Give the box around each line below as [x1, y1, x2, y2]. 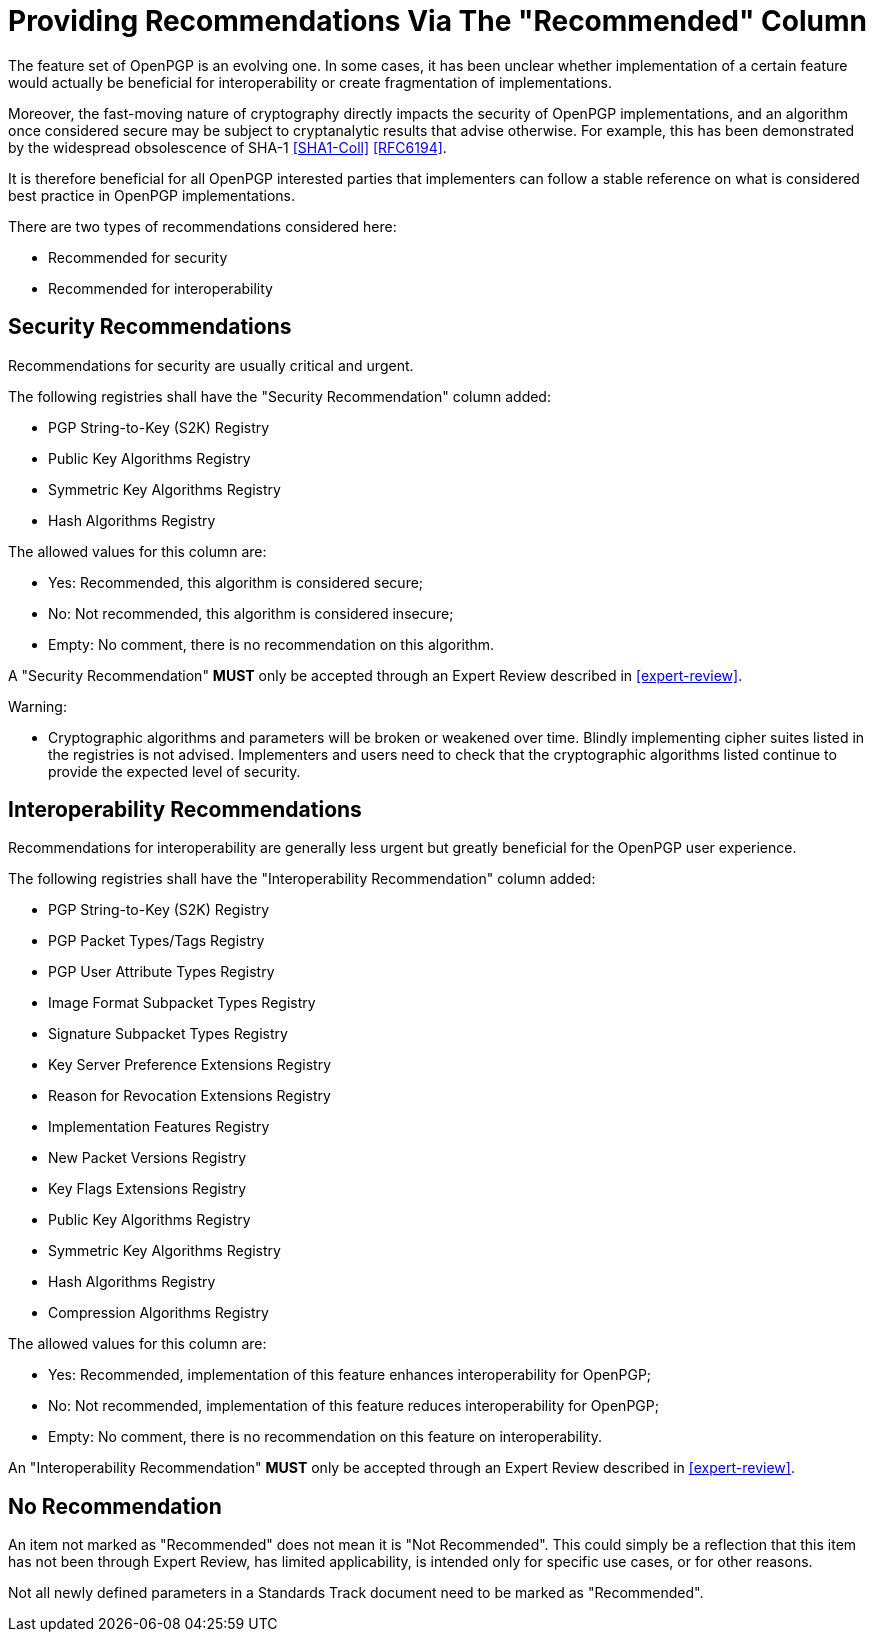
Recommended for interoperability [48, 279, 273, 297]
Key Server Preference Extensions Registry [48, 1056, 332, 1074]
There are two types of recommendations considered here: [8, 217, 397, 235]
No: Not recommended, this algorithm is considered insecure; [48, 604, 454, 622]
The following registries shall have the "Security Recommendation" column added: [8, 387, 551, 405]
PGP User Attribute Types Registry [48, 963, 275, 981]
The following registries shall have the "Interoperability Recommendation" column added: [8, 870, 596, 888]
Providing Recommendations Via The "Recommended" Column [8, 4, 867, 38]
